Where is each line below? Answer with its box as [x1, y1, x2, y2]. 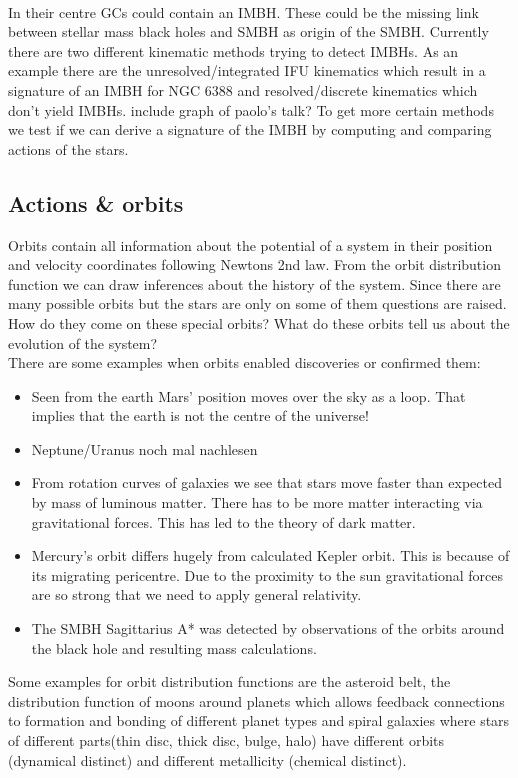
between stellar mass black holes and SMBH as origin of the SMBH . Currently [8, 21, 489, 42]
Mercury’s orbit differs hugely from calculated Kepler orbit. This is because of [31, 545, 510, 566]
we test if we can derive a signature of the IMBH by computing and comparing [8, 119, 492, 140]
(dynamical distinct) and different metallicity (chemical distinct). [8, 749, 407, 770]
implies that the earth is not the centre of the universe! [31, 405, 369, 426]
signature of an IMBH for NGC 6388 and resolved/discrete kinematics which [8, 79, 478, 100]
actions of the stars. [8, 138, 129, 159]
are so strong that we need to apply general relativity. [31, 584, 362, 605]
